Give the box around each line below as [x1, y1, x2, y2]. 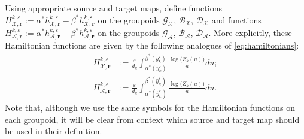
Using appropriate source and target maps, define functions [5, 2, 222, 14]
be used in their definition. [5, 125, 102, 137]
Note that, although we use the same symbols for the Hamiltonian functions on [5, 101, 295, 114]
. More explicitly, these [208, 26, 292, 39]
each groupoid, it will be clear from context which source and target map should [5, 113, 300, 125]
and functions [211, 13, 262, 26]
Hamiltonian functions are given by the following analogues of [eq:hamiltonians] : [5, 39, 299, 52]
